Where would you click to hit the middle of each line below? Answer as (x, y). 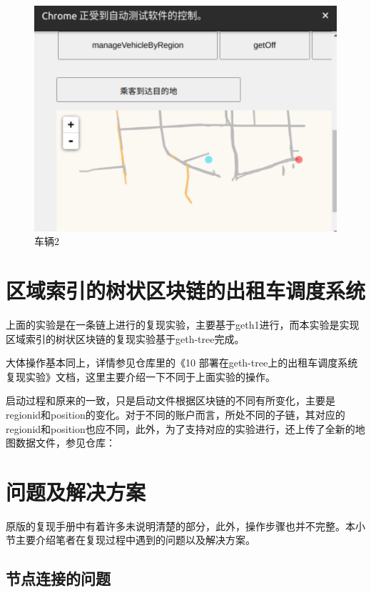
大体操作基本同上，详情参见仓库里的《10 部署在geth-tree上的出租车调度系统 (182, 363)
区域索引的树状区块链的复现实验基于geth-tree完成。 (125, 338)
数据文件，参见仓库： (65, 443)
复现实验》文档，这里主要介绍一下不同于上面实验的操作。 (141, 376)
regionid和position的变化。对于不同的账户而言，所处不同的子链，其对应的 (176, 414)
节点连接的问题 (58, 578)
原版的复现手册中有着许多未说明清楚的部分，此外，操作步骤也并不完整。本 (181, 525)
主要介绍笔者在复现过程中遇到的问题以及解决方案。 (135, 540)
